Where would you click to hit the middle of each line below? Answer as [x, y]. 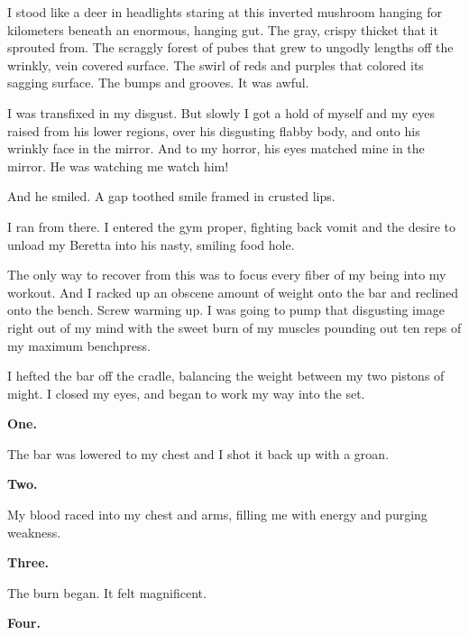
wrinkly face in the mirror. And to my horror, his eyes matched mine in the [216, 148]
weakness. [34, 532]
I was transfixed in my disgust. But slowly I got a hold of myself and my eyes [221, 112]
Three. [28, 562]
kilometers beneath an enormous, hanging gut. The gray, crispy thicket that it [223, 29]
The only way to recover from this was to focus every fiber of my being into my [227, 275]
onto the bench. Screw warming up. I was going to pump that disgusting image [226, 310]
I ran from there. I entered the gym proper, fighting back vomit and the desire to [231, 226]
